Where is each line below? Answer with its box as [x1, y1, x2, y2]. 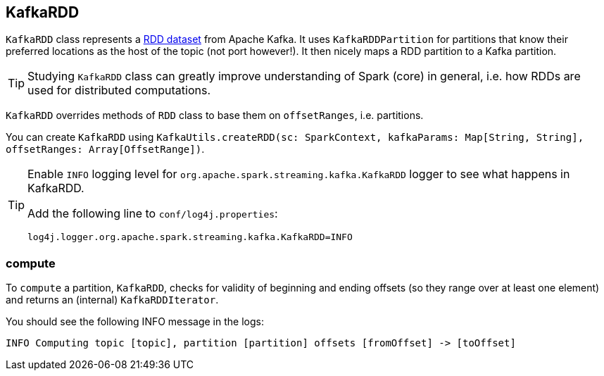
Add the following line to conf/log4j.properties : [27, 206, 278, 221]
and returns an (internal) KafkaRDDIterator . [6, 294, 219, 306]
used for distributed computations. [27, 83, 210, 98]
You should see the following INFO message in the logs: [6, 315, 264, 328]
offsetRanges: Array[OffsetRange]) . [6, 143, 205, 156]
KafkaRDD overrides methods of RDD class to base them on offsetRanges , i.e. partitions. [6, 109, 424, 122]
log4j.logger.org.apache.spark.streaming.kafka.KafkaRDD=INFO [27, 232, 353, 243]
